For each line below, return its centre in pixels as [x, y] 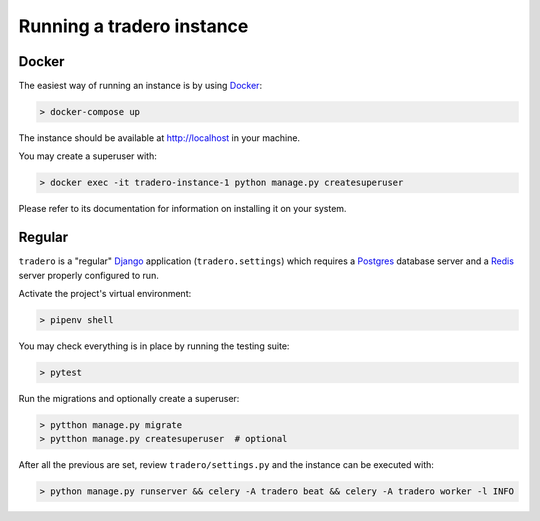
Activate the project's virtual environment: [105, 294]
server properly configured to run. [88, 275]
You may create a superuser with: [87, 156]
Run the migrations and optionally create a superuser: [129, 399]
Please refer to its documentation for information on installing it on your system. [182, 209]
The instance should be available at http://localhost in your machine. [159, 138]
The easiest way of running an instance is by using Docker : [140, 86]
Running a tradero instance [133, 26]
